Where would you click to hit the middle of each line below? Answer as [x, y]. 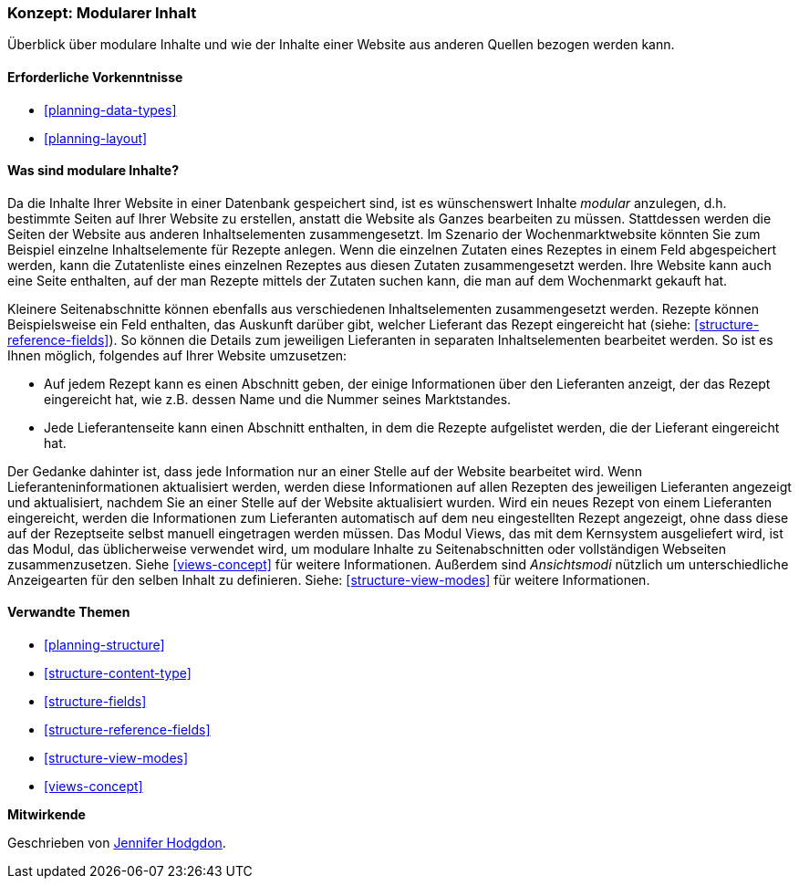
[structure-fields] [95, 702]
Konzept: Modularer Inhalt [102, 13]
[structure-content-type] [118, 673]
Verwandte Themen [69, 612]
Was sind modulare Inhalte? [93, 171]
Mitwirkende [47, 815]
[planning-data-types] [110, 109]
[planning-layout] [96, 138]
